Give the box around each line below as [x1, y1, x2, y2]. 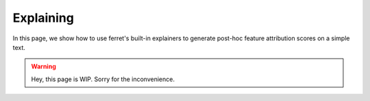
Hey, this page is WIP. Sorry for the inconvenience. [31, 75, 175, 83]
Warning [31, 62, 56, 71]
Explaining [12, 10, 75, 25]
